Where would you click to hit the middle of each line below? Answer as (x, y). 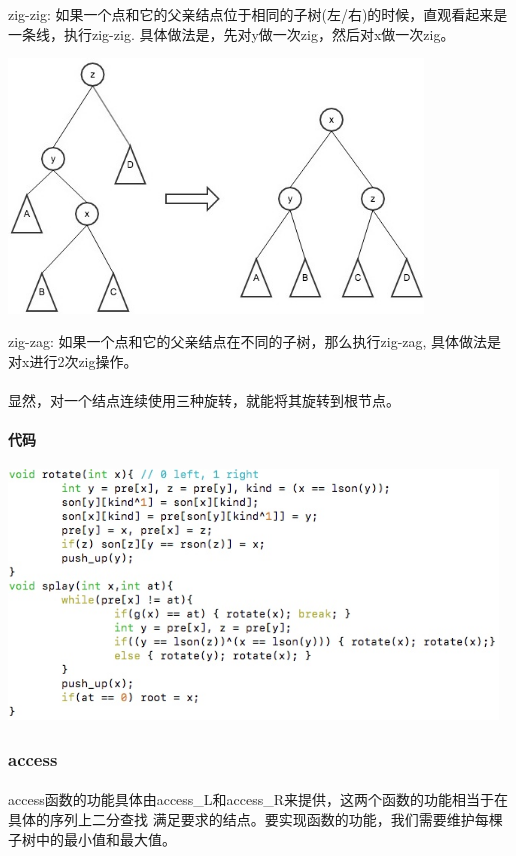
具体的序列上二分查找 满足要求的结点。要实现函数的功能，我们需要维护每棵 (255, 819)
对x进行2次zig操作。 (73, 360)
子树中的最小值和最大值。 (92, 838)
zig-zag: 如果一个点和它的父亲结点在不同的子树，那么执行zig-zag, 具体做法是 (255, 341)
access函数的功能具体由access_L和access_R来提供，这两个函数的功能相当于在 (258, 799)
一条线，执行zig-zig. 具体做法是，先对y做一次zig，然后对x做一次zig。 (231, 33)
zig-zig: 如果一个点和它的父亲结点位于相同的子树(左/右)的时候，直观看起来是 (258, 14)
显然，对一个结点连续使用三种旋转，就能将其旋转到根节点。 (204, 400)
